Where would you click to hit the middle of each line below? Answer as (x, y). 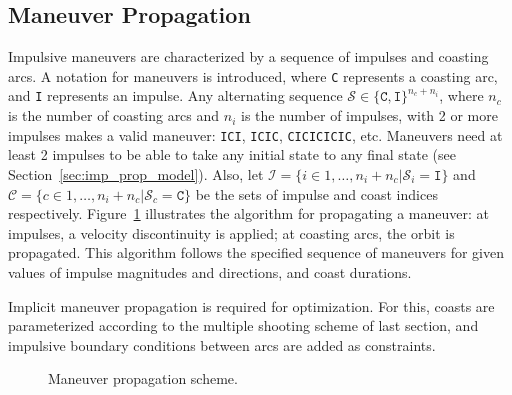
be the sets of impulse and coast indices (316, 193)
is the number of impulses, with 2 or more (369, 115)
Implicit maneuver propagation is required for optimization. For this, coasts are (251, 305)
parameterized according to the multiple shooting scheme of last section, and (243, 325)
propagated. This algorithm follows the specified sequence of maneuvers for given (256, 252)
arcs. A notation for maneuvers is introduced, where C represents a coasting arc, (253, 75)
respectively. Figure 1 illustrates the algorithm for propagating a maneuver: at (249, 213)
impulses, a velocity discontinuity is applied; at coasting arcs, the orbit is (231, 232)
